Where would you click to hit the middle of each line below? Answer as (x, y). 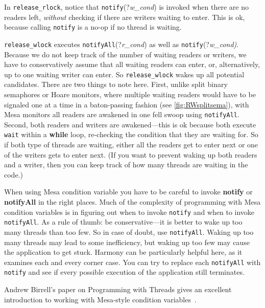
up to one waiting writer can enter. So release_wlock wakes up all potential (124, 74)
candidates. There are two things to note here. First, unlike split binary (116, 84)
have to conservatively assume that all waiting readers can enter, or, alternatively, (132, 64)
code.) (14, 174)
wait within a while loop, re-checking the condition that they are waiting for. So (131, 134)
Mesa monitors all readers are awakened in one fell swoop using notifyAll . (122, 114)
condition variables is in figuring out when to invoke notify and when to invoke (129, 212)
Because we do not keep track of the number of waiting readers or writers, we (125, 54)
